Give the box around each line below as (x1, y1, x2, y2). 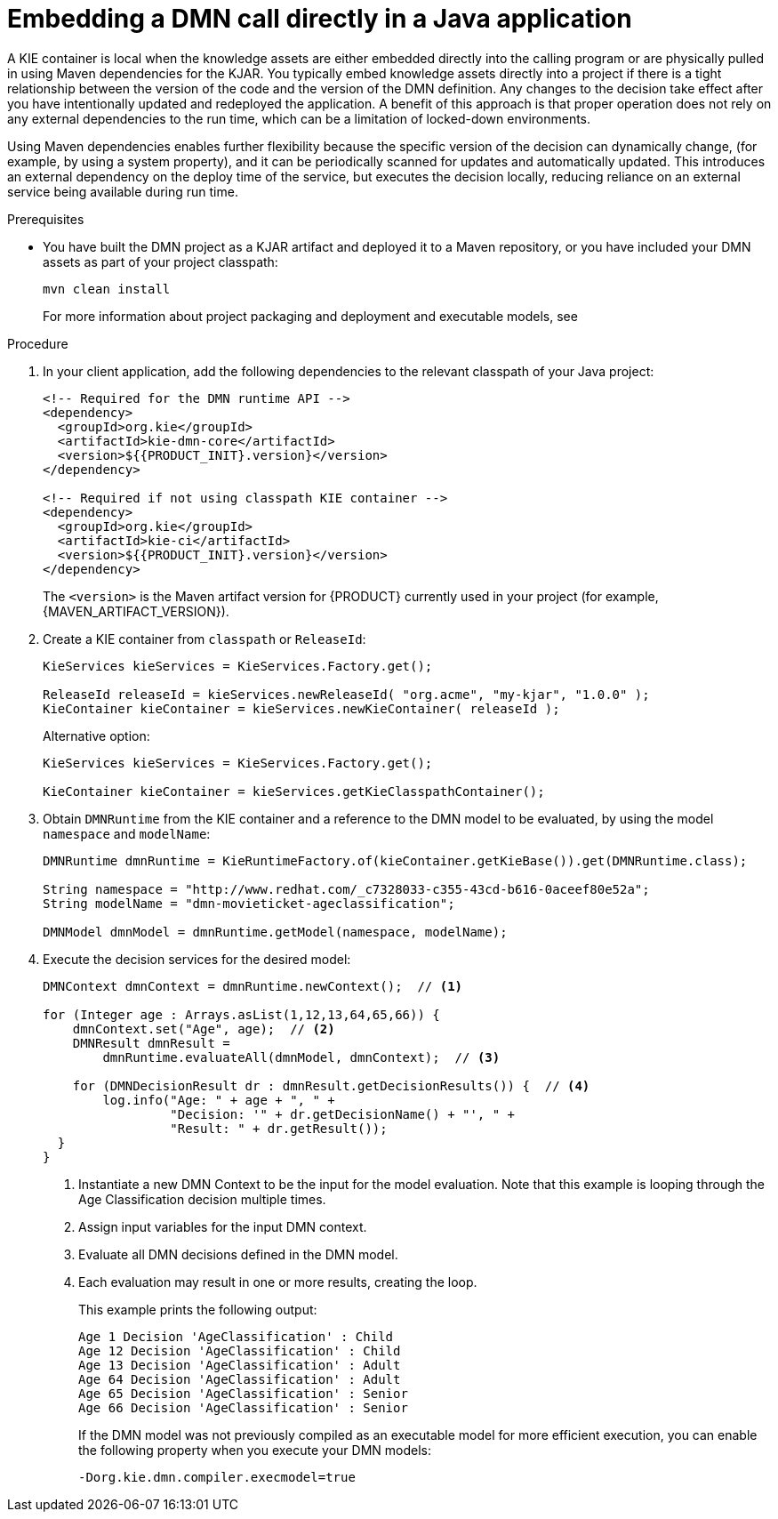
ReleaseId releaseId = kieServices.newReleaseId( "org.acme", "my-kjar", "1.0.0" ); (43, 687, 650, 702)
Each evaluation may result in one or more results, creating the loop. (78, 1274, 477, 1290)
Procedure (7, 335, 68, 351)
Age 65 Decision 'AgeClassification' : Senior (78, 1386, 408, 1401)
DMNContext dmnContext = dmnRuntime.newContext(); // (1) (43, 978, 463, 993)
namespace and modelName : (43, 825, 211, 841)
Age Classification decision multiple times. (78, 1191, 326, 1207)
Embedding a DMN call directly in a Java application (7, 4, 632, 34)
